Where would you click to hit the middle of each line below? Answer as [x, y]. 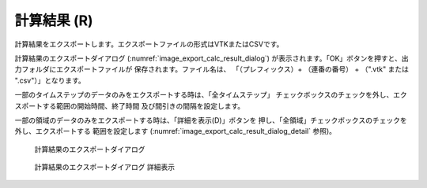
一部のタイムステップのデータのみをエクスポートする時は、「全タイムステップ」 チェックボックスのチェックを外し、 [204, 95]
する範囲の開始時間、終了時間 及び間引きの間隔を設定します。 [144, 105]
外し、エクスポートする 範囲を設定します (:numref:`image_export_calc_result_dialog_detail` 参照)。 [175, 131]
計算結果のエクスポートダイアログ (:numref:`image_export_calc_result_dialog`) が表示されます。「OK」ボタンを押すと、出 [212, 58]
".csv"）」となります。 [50, 80]
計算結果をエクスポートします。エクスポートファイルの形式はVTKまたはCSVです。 [149, 44]
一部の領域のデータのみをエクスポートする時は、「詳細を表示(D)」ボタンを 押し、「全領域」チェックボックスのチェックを [211, 120]
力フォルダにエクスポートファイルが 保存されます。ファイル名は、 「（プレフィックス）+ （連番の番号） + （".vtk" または [212, 69]
